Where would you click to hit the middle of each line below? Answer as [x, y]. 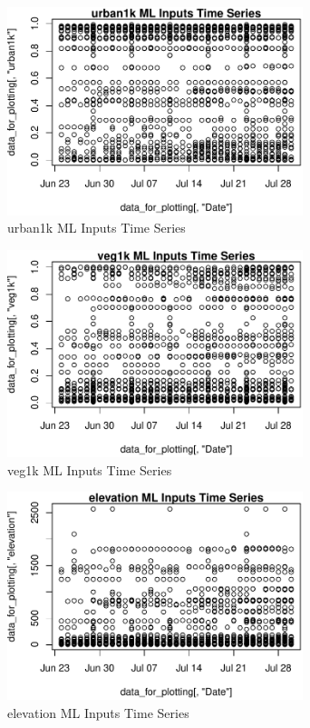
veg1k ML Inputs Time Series [90, 469]
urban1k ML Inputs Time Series [97, 228]
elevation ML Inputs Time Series [98, 712]
